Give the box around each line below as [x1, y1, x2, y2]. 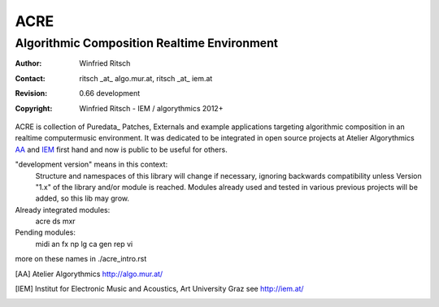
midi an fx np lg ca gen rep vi [35, 239, 133, 249]
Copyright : [15, 103, 53, 113]
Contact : [15, 73, 46, 83]
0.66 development [79, 89, 141, 98]
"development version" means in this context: [15, 159, 168, 170]
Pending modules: [15, 227, 76, 237]
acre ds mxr [35, 216, 76, 227]
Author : [15, 58, 42, 68]
